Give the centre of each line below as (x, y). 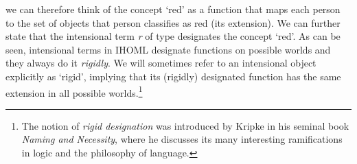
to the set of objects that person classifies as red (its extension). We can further (173, 22)
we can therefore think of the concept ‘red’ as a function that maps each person (173, 9)
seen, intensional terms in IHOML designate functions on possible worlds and (168, 49)
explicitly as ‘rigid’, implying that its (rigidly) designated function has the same (173, 76)
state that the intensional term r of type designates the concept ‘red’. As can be (173, 36)
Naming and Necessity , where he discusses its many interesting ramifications (182, 139)
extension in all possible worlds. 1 (74, 91)
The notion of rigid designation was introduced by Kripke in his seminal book (185, 125)
